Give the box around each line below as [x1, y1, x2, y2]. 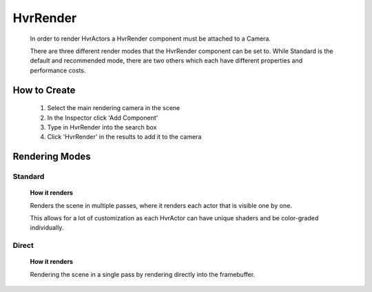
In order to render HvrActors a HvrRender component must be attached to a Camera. [30, 34, 271, 43]
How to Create [12, 84, 76, 96]
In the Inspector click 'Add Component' [47, 114, 158, 122]
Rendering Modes [12, 151, 91, 163]
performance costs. [30, 66, 86, 74]
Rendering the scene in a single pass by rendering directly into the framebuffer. [30, 270, 256, 278]
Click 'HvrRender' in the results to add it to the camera [47, 133, 202, 141]
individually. [30, 224, 64, 232]
